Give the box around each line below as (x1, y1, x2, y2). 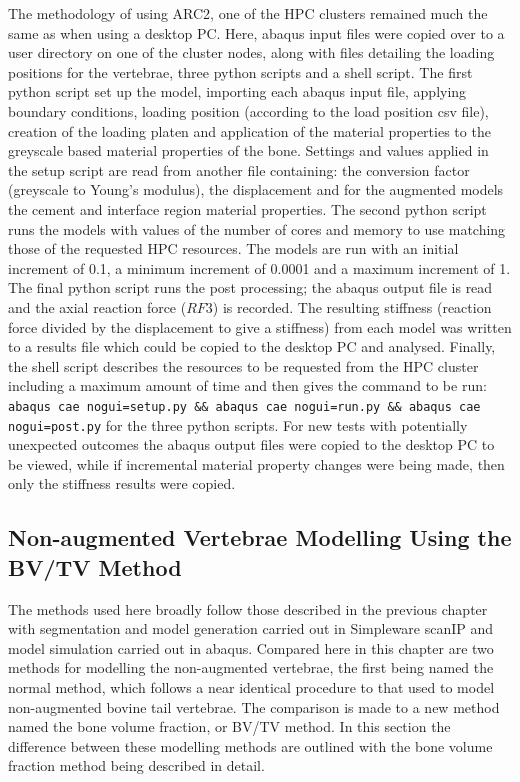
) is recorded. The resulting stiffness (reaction (212, 296, 492, 317)
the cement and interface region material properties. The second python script (8, 198, 487, 219)
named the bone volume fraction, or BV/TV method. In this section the (8, 716, 451, 737)
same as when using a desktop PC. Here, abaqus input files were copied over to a (8, 22, 505, 43)
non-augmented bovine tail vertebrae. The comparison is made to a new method (8, 696, 500, 717)
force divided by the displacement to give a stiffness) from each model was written (8, 316, 512, 337)
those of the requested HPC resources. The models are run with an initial (8, 238, 459, 259)
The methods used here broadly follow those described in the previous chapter (8, 598, 488, 619)
